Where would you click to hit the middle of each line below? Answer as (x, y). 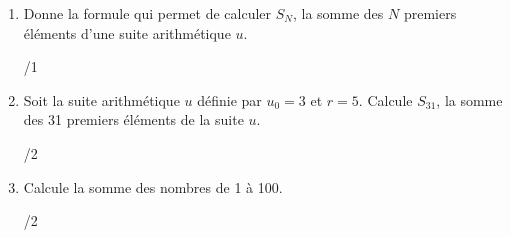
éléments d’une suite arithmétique (127, 32)
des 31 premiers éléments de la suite (133, 119)
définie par (229, 99)
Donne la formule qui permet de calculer (147, 13)
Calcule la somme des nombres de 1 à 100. (153, 186)
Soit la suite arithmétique (101, 99)
